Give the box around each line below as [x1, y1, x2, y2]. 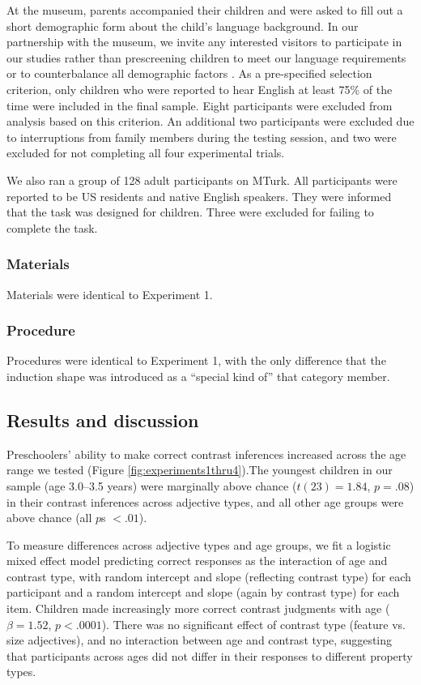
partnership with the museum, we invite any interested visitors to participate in [6, 33, 402, 50]
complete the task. [6, 219, 98, 236]
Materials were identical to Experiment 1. [6, 285, 213, 302]
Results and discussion [6, 407, 199, 432]
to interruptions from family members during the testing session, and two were [6, 128, 397, 145]
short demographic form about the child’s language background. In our [6, 17, 359, 34]
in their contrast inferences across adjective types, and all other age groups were [6, 493, 404, 510]
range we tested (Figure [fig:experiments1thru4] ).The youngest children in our [6, 461, 393, 478]
